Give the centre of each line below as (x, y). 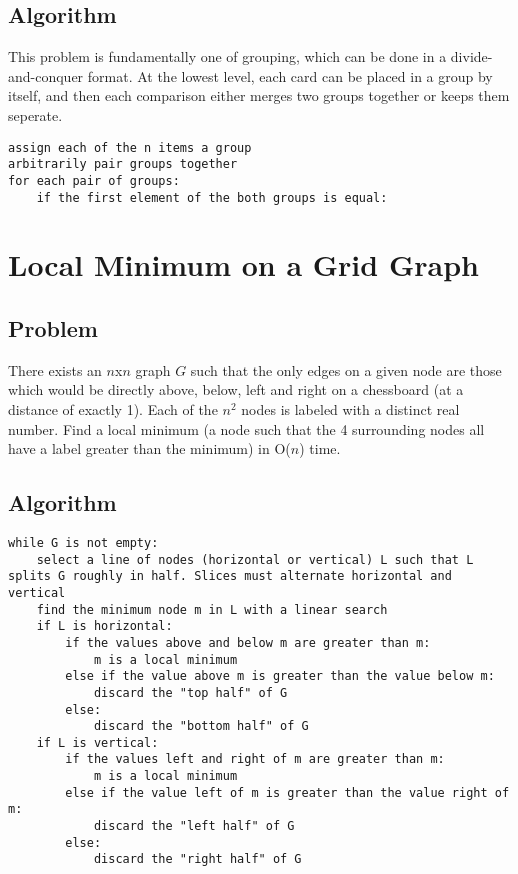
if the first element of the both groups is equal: (212, 197)
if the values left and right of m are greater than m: (255, 759)
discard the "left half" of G (194, 826)
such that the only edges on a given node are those (346, 369)
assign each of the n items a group (130, 147)
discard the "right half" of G (197, 859)
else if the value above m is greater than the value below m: (280, 676)
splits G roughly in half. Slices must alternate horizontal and (230, 576)
